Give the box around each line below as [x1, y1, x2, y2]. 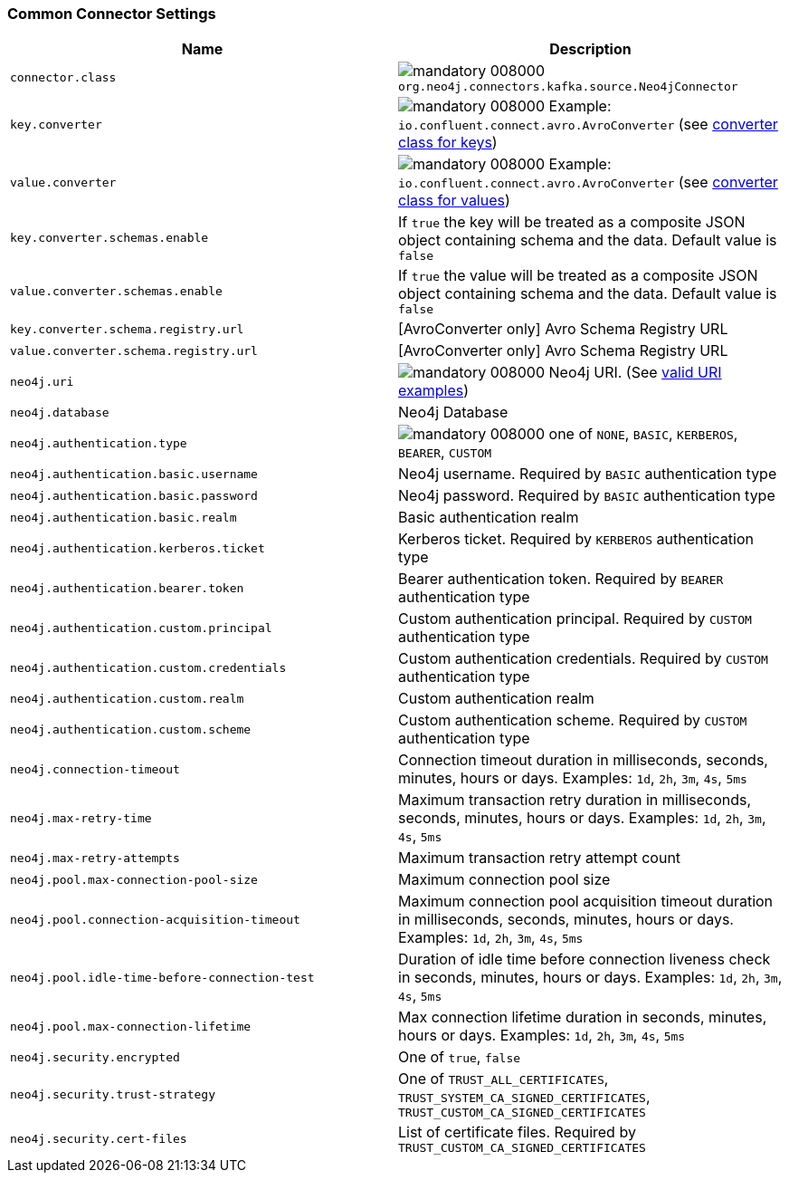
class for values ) [398, 191, 510, 210]
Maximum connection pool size [398, 870, 611, 889]
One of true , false [398, 1048, 521, 1067]
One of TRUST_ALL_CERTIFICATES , [398, 1070, 609, 1089]
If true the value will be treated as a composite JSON [398, 266, 758, 285]
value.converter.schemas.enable [10, 284, 223, 299]
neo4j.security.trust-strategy [10, 1088, 215, 1102]
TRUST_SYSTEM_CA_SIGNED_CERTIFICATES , [398, 1088, 651, 1107]
